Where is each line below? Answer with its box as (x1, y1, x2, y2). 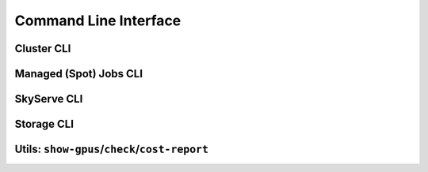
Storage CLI (14, 118, 75, 131)
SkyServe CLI (14, 92, 83, 106)
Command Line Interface (14, 12, 182, 29)
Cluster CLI (14, 42, 71, 55)
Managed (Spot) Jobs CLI (14, 67, 143, 80)
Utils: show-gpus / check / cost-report (14, 143, 209, 156)
